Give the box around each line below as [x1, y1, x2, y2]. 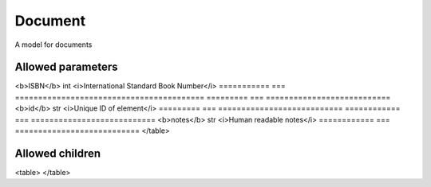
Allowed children [14, 146, 101, 160]
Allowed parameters [14, 60, 119, 74]
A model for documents [14, 40, 93, 49]
